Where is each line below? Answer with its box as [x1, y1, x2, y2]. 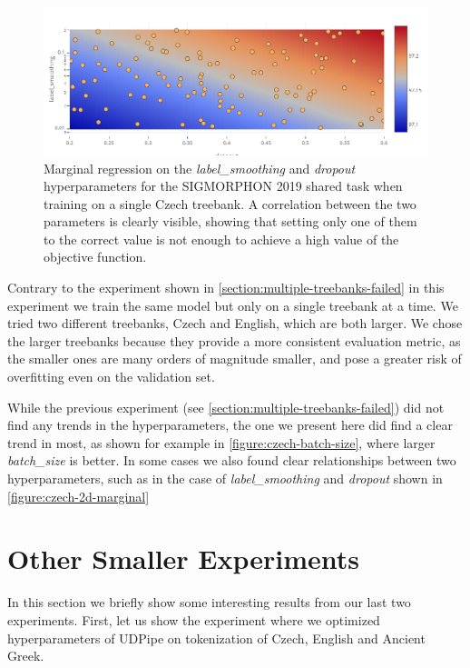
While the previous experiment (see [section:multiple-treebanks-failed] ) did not [7, 397, 445, 416]
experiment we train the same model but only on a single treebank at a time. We [7, 295, 458, 314]
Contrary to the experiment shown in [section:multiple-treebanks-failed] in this [7, 278, 445, 297]
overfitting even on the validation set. [7, 367, 215, 386]
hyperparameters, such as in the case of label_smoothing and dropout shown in [7, 469, 443, 487]
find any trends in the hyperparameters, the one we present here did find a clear [7, 415, 453, 434]
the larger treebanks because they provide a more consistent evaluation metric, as [7, 331, 461, 350]
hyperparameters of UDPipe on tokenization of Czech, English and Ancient [7, 628, 426, 647]
